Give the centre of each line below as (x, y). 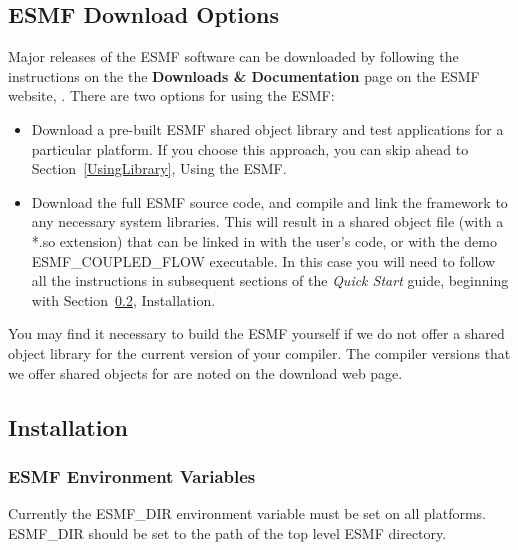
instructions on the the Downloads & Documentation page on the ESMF (244, 75)
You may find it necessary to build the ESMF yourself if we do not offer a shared (256, 333)
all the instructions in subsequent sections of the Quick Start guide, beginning (270, 280)
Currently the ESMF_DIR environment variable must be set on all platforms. (247, 513)
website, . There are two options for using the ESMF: (171, 95)
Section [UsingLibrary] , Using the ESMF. (159, 168)
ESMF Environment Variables (132, 475)
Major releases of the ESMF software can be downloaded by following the (233, 56)
